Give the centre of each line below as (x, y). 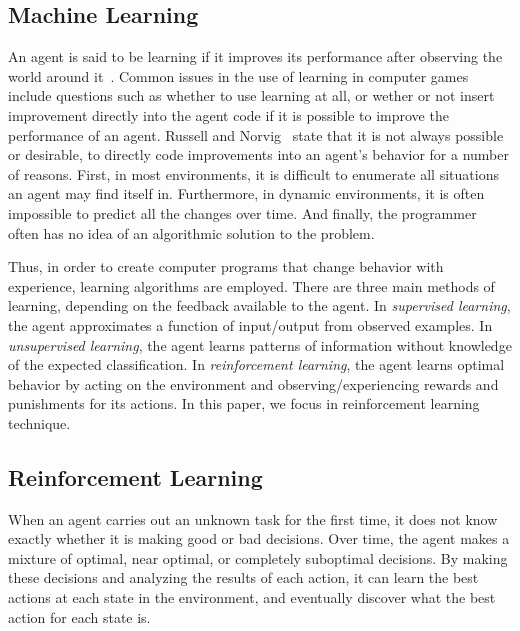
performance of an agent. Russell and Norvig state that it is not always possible (256, 134)
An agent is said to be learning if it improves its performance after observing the (255, 56)
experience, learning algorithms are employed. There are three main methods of (251, 285)
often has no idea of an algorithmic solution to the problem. (191, 232)
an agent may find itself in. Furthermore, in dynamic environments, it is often (246, 193)
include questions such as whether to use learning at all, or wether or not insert (251, 95)
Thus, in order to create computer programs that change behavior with (226, 266)
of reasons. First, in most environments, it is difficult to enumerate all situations (253, 173)
